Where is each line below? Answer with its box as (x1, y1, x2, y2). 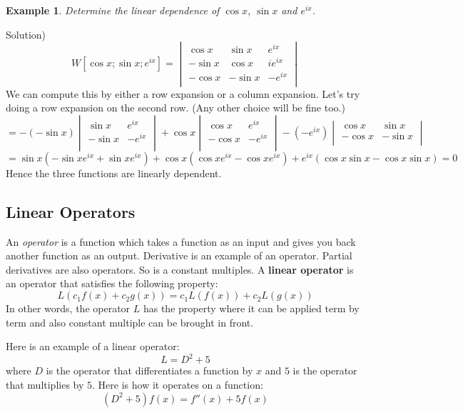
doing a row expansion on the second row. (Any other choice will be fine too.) (6, 100, 345, 115)
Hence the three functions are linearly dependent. (6, 165, 222, 180)
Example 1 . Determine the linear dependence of (6, 3, 220, 17)
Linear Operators (6, 200, 136, 222)
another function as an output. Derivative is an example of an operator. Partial (6, 248, 352, 263)
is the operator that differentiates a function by (46, 363, 253, 378)
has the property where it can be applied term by (143, 301, 360, 316)
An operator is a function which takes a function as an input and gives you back (6, 234, 356, 249)
